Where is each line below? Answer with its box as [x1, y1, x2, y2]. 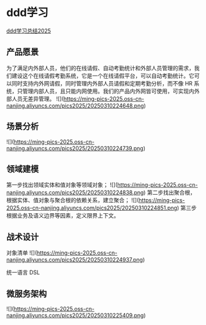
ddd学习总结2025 [6, 27, 51, 34]
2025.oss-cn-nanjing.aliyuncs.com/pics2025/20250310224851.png [6, 204, 178, 212]
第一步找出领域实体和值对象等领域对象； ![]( [6, 181, 118, 189]
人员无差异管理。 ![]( [11, 95, 64, 102]
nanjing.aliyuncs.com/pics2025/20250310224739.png [6, 144, 144, 152]
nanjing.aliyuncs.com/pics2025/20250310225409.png [6, 311, 144, 319]
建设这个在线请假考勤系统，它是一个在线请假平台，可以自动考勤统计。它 [11, 72, 194, 79]
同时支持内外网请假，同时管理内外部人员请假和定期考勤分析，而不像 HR [11, 79, 193, 87]
